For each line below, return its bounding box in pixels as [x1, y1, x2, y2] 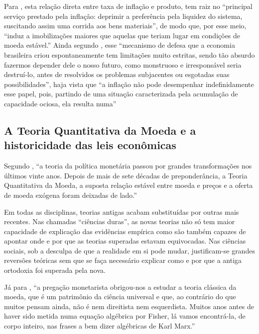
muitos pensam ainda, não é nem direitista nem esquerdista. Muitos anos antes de [4, 301, 254, 311]
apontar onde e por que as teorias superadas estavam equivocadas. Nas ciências [4, 236, 246, 246]
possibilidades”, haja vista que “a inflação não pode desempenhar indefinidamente [4, 79, 254, 89]
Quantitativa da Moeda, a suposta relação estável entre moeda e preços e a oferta [4, 180, 253, 190]
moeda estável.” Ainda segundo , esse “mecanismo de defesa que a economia [4, 40, 235, 50]
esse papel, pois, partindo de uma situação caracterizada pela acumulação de [4, 88, 238, 99]
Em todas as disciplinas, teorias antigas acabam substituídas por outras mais [4, 206, 239, 217]
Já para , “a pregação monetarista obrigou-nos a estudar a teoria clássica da [4, 281, 237, 292]
